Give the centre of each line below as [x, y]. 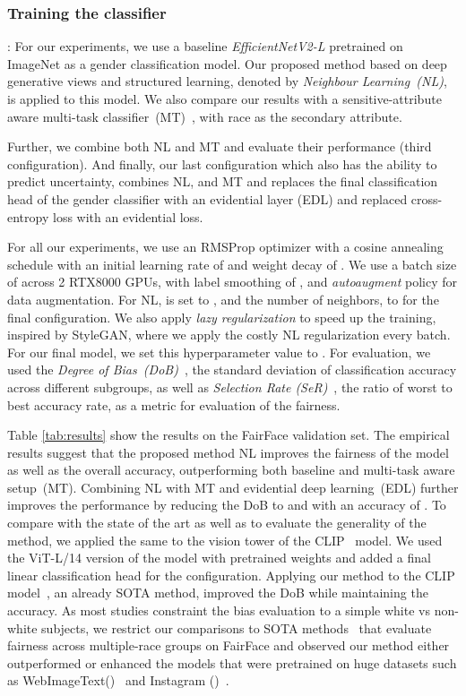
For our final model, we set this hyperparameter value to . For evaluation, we [219, 352]
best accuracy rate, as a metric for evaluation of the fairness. [174, 404]
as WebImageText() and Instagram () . [118, 680]
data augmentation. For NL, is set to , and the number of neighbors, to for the [223, 299]
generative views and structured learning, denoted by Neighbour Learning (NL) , [227, 81]
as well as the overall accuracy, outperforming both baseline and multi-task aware [231, 470]
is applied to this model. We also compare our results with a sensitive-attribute [224, 99]
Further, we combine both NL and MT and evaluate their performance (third [220, 146]
